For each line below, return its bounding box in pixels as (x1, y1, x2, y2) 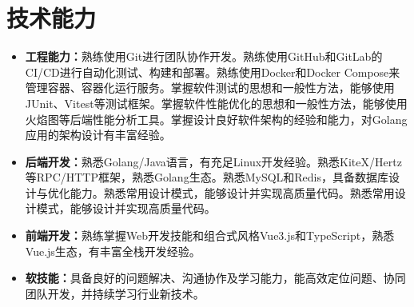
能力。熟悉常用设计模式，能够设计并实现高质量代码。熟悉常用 (70, 184, 395, 201)
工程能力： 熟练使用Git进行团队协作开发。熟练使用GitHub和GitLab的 (25, 48, 383, 65)
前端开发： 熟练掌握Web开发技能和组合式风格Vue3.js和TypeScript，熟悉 (25, 227, 395, 244)
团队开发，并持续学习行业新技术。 (25, 285, 205, 301)
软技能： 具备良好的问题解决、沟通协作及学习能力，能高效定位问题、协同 (25, 269, 406, 286)
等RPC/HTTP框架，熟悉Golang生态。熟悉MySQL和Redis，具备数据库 (25, 169, 389, 185)
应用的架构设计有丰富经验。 (25, 126, 171, 143)
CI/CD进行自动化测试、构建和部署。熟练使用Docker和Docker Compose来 (25, 63, 400, 80)
